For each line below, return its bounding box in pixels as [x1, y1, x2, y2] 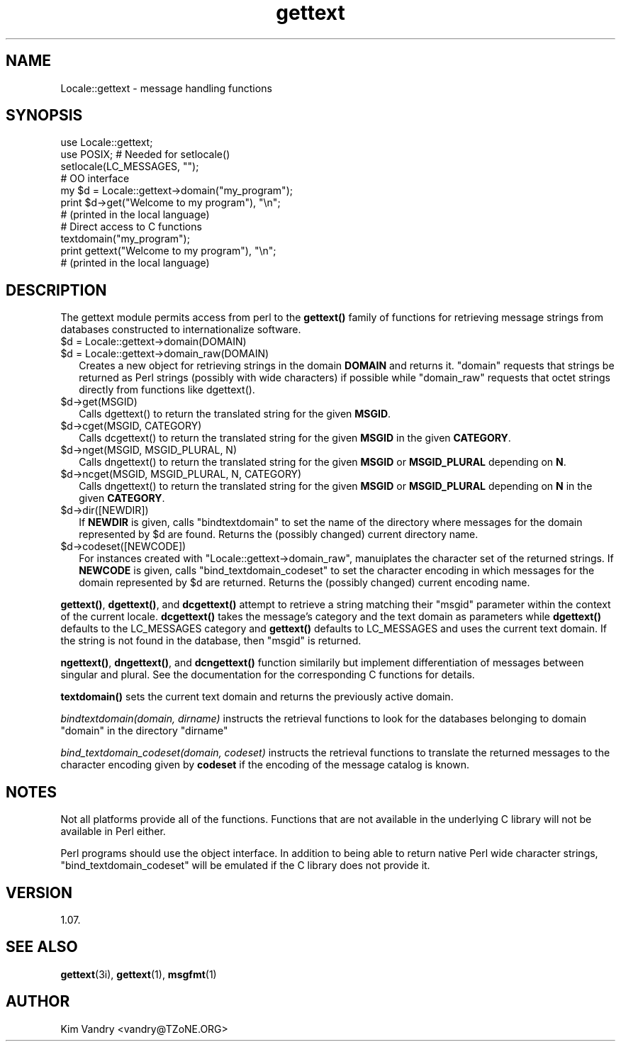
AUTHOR [6, 992, 70, 1011]
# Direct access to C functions [60, 220, 202, 233]
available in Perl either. [60, 825, 166, 838]
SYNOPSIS [6, 106, 83, 125]
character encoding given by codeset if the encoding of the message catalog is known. [60, 758, 470, 771]
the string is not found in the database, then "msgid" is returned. [60, 634, 362, 647]
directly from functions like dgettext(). [79, 383, 255, 396]
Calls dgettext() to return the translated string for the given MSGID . [79, 408, 391, 420]
